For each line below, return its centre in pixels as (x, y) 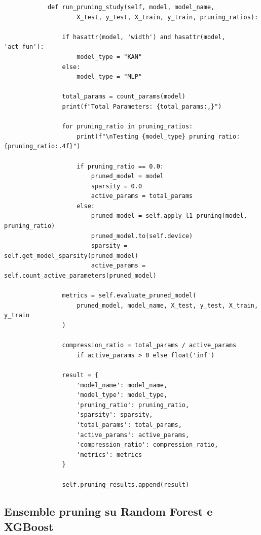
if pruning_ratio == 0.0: (120, 166)
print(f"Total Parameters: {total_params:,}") (142, 106)
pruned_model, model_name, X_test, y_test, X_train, (167, 305)
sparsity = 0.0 (117, 186)
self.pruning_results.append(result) (126, 484)
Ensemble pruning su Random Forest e (108, 511)
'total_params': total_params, (129, 425)
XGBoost (29, 526)
